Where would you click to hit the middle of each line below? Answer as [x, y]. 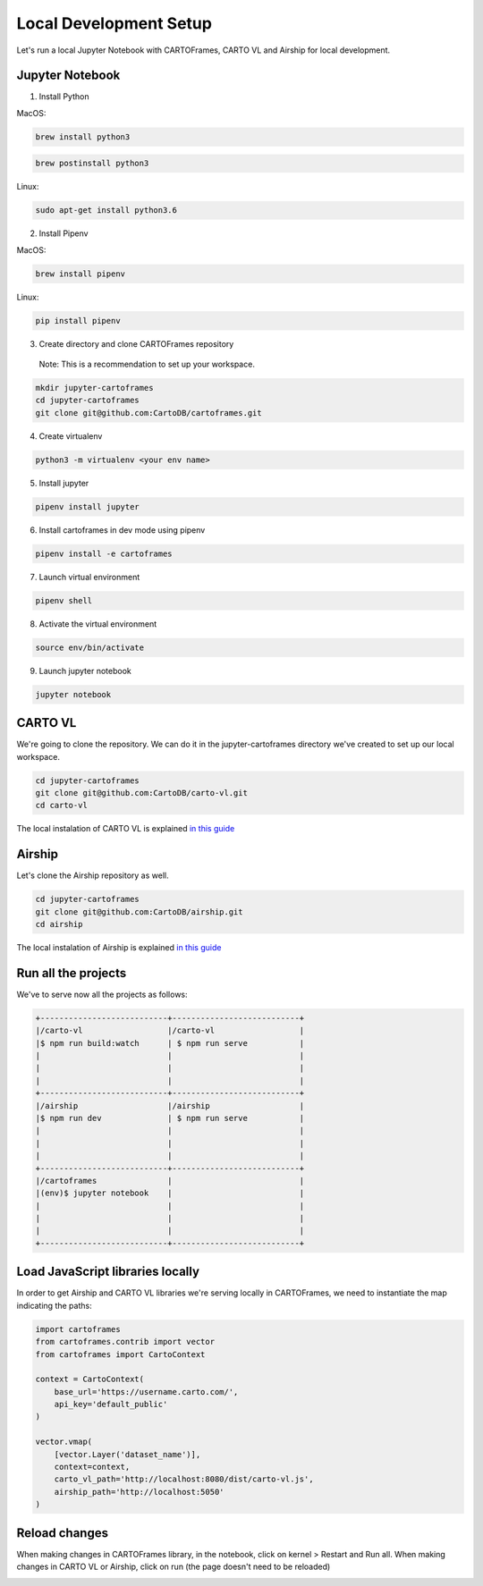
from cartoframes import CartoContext [120, 1354]
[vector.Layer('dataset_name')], [127, 1454]
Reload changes [63, 1533]
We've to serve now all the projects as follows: [102, 994]
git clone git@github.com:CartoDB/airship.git [139, 911]
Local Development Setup [114, 23]
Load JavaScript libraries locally [108, 1272]
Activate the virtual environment [98, 624]
